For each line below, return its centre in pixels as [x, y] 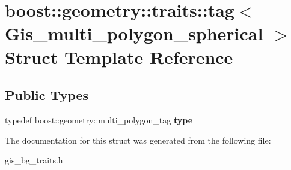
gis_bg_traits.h [34, 160]
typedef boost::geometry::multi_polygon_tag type [99, 119]
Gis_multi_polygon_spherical [134, 33]
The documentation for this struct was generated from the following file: [138, 140]
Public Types [47, 95]
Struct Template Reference [119, 57]
